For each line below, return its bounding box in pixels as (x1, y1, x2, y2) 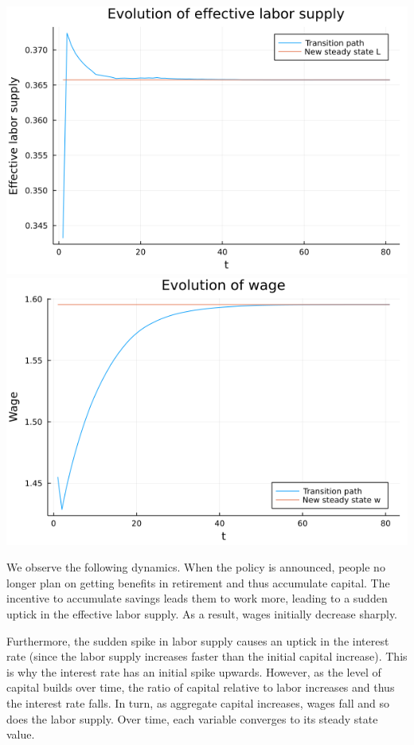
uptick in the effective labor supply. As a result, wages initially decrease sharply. (6, 605, 398, 622)
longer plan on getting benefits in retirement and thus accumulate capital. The (6, 574, 390, 591)
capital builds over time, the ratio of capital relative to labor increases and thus (6, 679, 395, 696)
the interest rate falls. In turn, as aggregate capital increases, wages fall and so (6, 694, 389, 711)
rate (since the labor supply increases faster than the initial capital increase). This (6, 648, 408, 665)
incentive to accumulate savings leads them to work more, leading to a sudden (6, 590, 388, 607)
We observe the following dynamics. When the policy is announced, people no (6, 559, 385, 575)
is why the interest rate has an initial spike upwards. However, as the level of (6, 663, 381, 680)
